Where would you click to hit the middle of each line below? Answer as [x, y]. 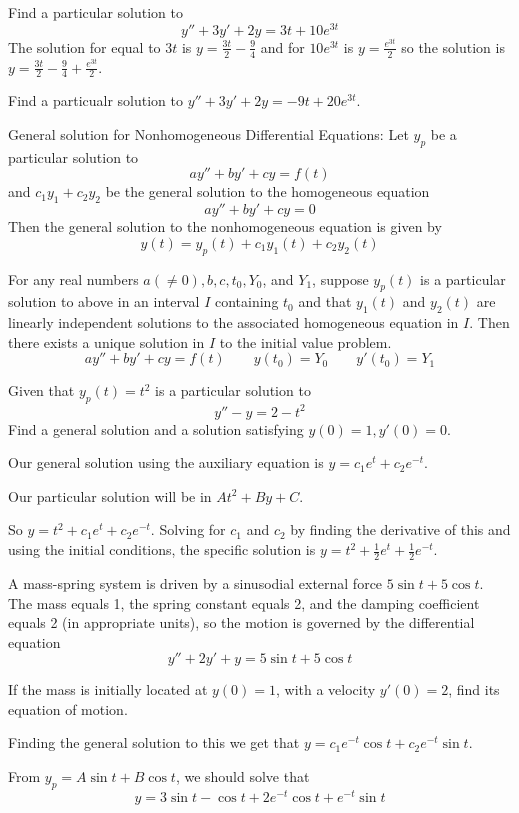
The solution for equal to [84, 46]
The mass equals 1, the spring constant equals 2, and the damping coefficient [244, 602]
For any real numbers [73, 278]
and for [282, 46]
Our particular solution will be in [110, 495]
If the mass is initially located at [108, 689]
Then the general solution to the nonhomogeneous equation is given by [225, 226]
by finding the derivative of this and [400, 529]
